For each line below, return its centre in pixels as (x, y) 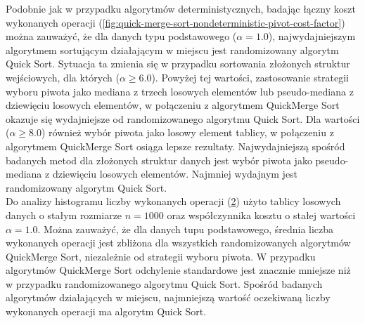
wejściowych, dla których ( (63, 77)
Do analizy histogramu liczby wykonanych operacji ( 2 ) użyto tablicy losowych (173, 201)
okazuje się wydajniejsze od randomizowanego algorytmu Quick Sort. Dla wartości (183, 118)
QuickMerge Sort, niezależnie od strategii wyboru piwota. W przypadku (161, 256)
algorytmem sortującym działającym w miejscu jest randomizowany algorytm (172, 50)
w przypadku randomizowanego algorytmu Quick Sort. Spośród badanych (164, 283)
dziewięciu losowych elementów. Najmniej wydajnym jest (175, 174)
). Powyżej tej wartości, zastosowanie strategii (250, 77)
